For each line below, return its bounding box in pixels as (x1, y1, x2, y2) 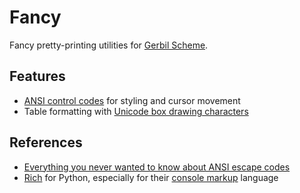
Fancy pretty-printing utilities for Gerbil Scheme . (9, 39, 209, 51)
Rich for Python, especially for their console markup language (23, 171, 279, 183)
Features (9, 68, 66, 85)
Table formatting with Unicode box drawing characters (23, 105, 249, 117)
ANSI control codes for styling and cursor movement (23, 94, 241, 106)
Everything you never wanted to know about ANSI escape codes (23, 161, 291, 173)
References (9, 134, 83, 151)
